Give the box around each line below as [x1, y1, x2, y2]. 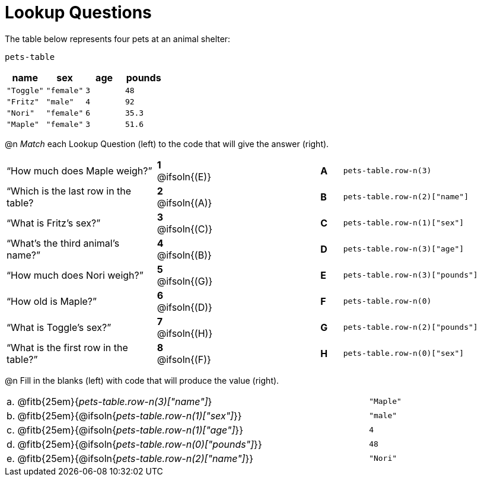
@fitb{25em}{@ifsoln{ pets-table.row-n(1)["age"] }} [17, 423, 243, 436]
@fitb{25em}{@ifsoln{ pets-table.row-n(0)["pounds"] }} [17, 438, 262, 450]
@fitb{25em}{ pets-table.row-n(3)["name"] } [17, 395, 212, 407]
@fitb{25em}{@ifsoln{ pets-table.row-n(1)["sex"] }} [17, 409, 242, 422]
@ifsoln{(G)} [157, 275, 213, 287]
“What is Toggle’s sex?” [7, 321, 112, 333]
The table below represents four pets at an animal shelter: [5, 33, 231, 44]
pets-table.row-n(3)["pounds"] [343, 270, 478, 280]
